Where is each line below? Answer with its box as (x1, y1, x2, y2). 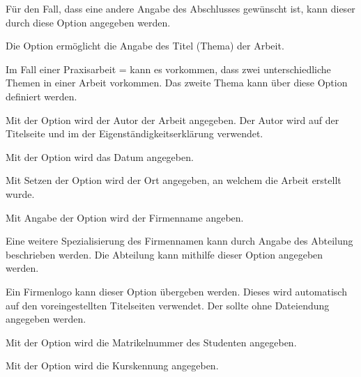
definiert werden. (6, 89, 77, 103)
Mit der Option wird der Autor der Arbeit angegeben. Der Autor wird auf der (6, 112, 339, 127)
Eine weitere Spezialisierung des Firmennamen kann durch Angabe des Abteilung (6, 233, 353, 248)
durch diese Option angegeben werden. (6, 15, 171, 29)
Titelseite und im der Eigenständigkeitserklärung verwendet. (6, 126, 263, 141)
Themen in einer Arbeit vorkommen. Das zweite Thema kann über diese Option (6, 75, 348, 90)
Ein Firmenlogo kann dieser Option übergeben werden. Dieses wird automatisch (6, 284, 347, 298)
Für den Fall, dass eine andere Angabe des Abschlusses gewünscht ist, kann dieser (6, 1, 355, 15)
